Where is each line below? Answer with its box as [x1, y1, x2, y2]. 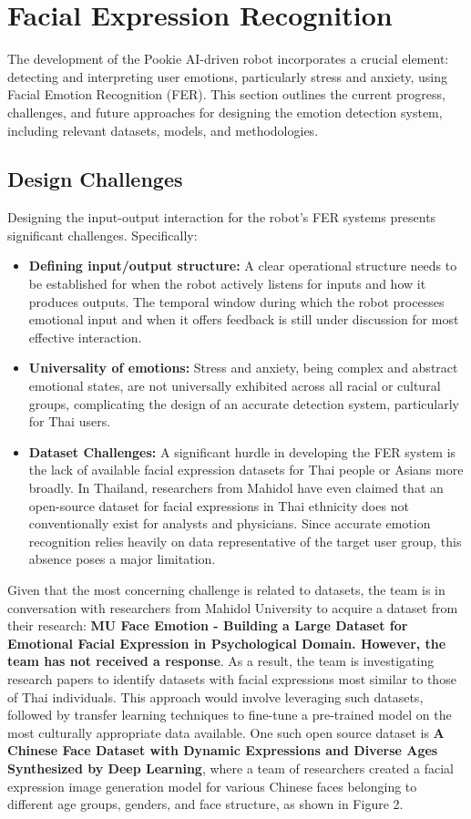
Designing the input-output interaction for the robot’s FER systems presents [7, 208, 436, 227]
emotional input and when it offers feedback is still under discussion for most [28, 310, 459, 329]
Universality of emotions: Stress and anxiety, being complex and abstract [28, 358, 458, 377]
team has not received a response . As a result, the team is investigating [7, 651, 435, 671]
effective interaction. [28, 327, 142, 346]
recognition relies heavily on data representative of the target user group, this [28, 531, 462, 550]
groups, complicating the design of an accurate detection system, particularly [28, 394, 459, 413]
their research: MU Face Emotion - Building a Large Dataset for [7, 616, 408, 635]
